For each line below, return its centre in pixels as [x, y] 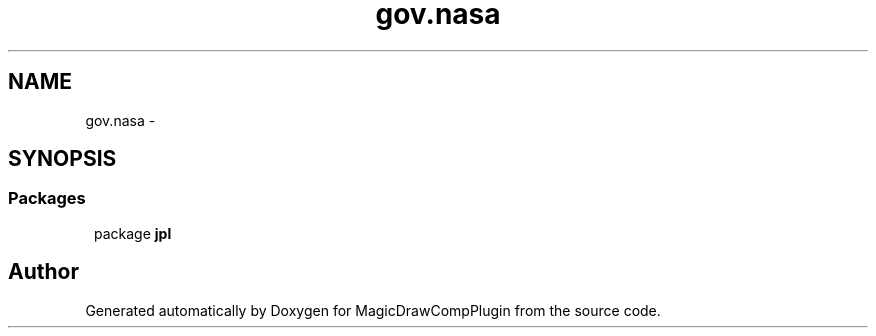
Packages [47, 198]
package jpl [133, 233]
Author [43, 272]
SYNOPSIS [62, 159]
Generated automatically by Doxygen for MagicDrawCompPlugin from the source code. [373, 310]
